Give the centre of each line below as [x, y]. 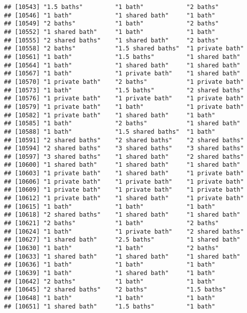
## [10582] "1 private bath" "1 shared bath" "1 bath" [110, 115]
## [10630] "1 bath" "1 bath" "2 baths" [111, 248]
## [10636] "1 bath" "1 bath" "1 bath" [110, 265]
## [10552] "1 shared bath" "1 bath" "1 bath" [110, 32]
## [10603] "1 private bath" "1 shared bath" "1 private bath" [124, 173]
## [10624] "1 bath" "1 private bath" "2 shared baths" [124, 231]
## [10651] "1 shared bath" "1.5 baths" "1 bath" [110, 306]
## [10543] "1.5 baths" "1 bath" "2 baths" [111, 7]
